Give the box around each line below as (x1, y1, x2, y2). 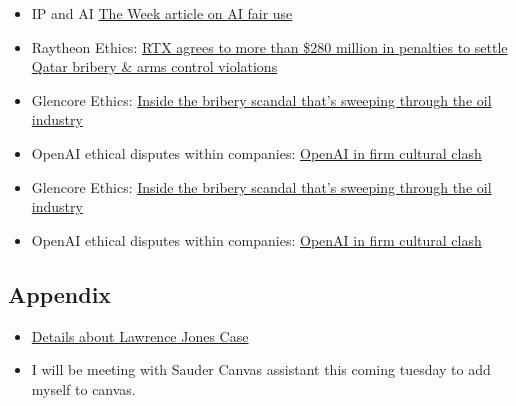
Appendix (8, 278, 112, 309)
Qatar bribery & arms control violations (31, 56, 278, 77)
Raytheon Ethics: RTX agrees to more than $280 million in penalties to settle (31, 36, 508, 57)
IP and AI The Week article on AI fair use (31, 3, 293, 23)
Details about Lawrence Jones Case (31, 325, 249, 346)
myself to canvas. (31, 378, 136, 399)
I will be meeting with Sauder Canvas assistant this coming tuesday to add (31, 359, 491, 380)
